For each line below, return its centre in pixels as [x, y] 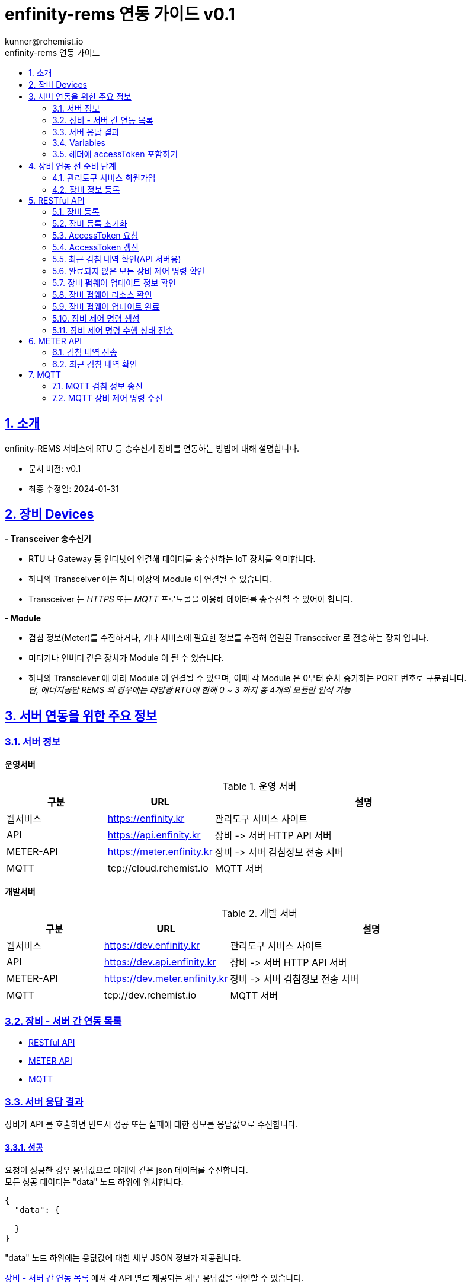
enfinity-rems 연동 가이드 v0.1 [120, 14]
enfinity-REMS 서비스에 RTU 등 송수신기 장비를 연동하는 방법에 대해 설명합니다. [152, 448]
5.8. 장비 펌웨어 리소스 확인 [102, 294]
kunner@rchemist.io [44, 41]
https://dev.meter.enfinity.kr [166, 978]
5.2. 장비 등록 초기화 [90, 223]
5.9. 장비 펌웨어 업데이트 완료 [106, 306]
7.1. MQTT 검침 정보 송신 [97, 386]
